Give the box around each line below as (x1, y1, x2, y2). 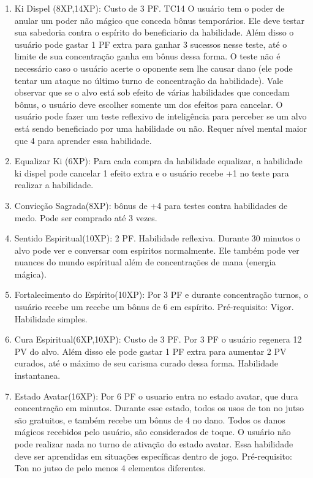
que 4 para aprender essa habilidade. (14, 134, 152, 146)
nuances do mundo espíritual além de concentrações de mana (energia (14, 256, 276, 268)
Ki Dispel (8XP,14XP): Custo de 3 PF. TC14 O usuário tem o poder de (14, 2, 285, 14)
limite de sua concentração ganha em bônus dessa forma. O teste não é (14, 50, 281, 63)
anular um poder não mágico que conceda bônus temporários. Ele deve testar (14, 13, 304, 26)
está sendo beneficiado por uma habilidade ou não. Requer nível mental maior (14, 121, 307, 134)
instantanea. (14, 369, 61, 382)
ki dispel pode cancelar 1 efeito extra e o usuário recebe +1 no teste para (14, 166, 289, 179)
